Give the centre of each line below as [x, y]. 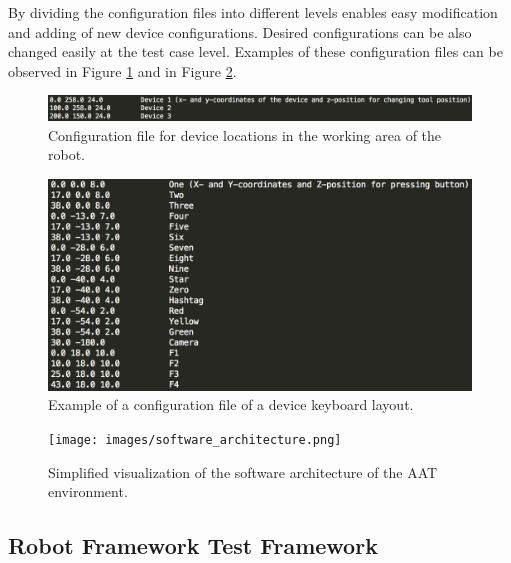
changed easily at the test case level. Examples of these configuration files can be [255, 51]
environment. [88, 491]
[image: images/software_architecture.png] [195, 440]
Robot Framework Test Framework [193, 545]
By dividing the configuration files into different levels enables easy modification [253, 12]
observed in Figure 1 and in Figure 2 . [122, 70]
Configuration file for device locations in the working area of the [245, 134]
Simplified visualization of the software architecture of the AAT [243, 471]
